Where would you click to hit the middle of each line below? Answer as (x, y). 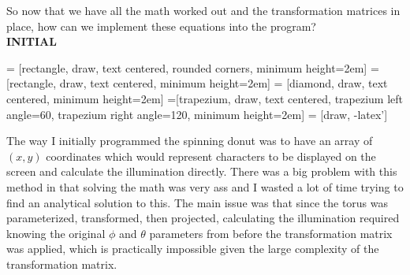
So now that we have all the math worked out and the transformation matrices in (203, 10)
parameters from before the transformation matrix (271, 233)
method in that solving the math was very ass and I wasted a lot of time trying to (205, 186)
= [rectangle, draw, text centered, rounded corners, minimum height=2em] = (193, 67)
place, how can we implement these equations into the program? (161, 26)
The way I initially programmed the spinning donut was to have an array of (190, 141)
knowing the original (56, 233)
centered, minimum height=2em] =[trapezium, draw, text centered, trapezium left (205, 98)
